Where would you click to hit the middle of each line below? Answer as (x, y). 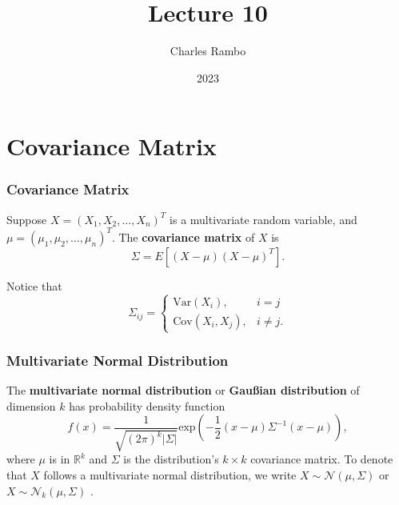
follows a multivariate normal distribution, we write (170, 474)
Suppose (27, 219)
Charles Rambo (208, 51)
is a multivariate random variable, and (263, 219)
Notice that (34, 285)
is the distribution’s (171, 459)
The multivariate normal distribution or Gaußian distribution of (183, 390)
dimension (31, 405)
